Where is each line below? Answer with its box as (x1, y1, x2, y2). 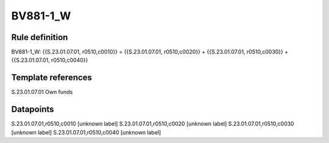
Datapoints (11, 104, 54, 115)
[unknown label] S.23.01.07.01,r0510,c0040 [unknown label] (11, 128, 161, 136)
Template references (11, 73, 93, 83)
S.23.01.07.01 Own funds (11, 88, 73, 96)
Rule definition (11, 32, 68, 42)
